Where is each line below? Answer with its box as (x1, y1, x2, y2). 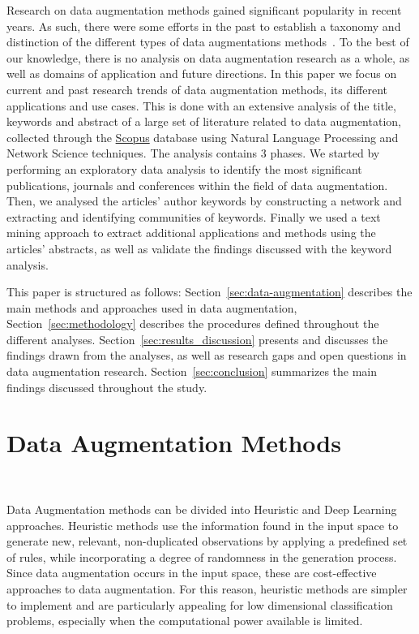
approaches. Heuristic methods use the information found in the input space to (6, 516, 399, 533)
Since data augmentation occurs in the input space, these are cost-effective (6, 564, 377, 581)
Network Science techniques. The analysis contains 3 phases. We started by (6, 144, 380, 162)
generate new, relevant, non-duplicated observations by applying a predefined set (6, 533, 408, 550)
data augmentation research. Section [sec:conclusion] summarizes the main (6, 363, 378, 380)
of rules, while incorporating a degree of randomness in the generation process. (6, 548, 397, 565)
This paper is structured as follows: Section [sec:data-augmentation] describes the (6, 283, 413, 300)
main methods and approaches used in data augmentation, (6, 299, 297, 316)
